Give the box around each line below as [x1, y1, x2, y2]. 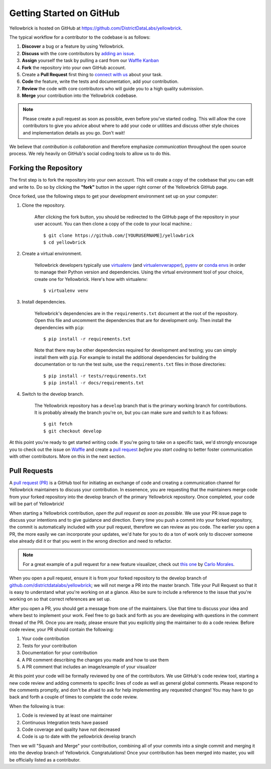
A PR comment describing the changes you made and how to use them [22, 657, 169, 663]
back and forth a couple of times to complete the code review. [9, 694, 138, 700]
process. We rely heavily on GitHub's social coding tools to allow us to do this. [9, 150, 171, 157]
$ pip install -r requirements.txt [43, 336, 131, 342]
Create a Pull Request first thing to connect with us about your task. [22, 71, 163, 77]
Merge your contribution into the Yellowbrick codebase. [22, 93, 138, 99]
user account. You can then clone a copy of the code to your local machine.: [34, 221, 193, 227]
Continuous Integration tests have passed [22, 719, 108, 725]
